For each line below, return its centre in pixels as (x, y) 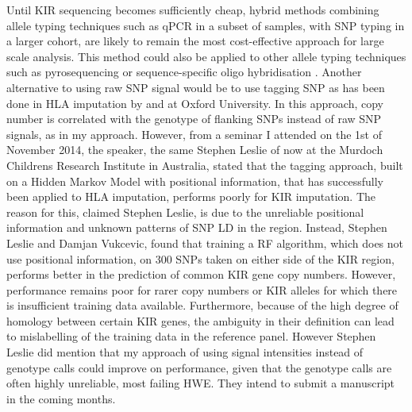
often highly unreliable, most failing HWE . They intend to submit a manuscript (201, 383)
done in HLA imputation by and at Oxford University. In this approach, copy (195, 103)
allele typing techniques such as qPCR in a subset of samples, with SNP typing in (206, 25)
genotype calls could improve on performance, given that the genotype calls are (199, 367)
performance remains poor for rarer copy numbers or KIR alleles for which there (202, 289)
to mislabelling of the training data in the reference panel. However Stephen (191, 336)
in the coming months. (61, 398)
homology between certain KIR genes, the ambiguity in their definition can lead (200, 320)
